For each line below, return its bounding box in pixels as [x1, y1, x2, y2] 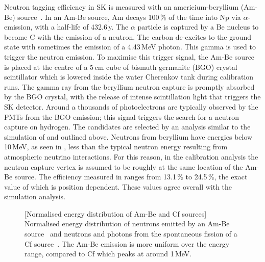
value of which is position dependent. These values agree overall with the [4, 181, 232, 192]
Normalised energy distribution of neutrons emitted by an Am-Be [25, 218, 230, 229]
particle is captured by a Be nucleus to [137, 21, 259, 32]
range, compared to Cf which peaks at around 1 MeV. [25, 248, 192, 259]
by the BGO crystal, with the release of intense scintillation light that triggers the [4, 91, 261, 102]
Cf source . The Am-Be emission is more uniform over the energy [25, 238, 230, 249]
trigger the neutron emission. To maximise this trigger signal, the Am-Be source [4, 51, 255, 62]
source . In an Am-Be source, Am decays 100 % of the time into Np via [17, 11, 241, 22]
